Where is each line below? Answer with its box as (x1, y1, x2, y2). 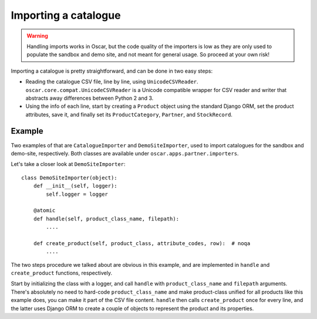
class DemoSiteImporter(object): (21, 174, 117, 181)
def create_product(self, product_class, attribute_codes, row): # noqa (33, 240, 251, 246)
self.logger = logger (46, 191, 109, 198)
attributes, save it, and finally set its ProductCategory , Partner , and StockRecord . (25, 111, 233, 118)
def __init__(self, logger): (33, 182, 117, 189)
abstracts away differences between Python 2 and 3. (25, 94, 154, 101)
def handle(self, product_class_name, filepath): (33, 215, 179, 222)
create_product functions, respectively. (11, 270, 113, 277)
